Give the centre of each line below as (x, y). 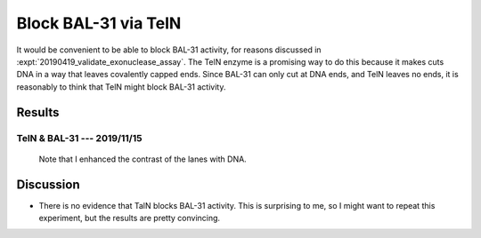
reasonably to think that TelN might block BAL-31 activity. (121, 87)
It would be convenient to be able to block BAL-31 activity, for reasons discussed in (169, 50)
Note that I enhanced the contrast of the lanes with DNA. (143, 159)
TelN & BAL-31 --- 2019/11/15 (79, 138)
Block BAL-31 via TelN (99, 23)
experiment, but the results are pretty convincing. (130, 218)
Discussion (48, 184)
